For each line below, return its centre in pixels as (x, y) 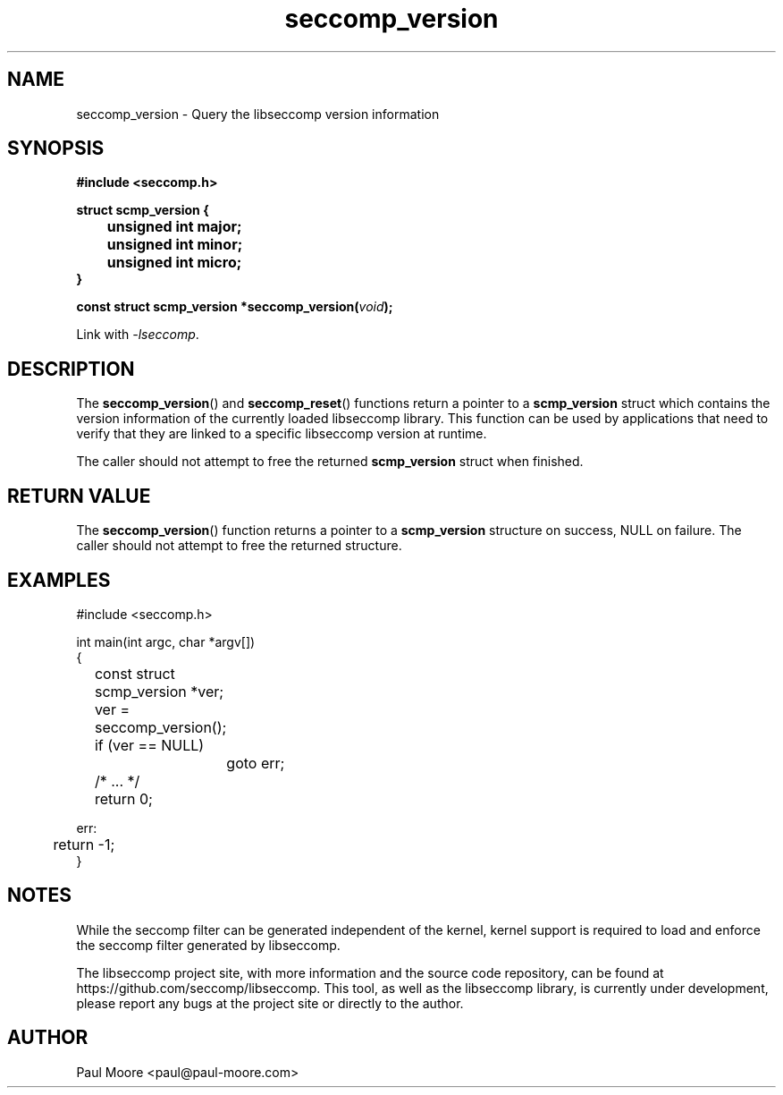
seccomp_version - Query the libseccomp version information (258, 114)
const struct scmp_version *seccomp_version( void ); (235, 307)
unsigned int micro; (174, 263)
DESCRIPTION (71, 369)
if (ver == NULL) (149, 745)
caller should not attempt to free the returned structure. (239, 546)
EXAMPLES (59, 580)
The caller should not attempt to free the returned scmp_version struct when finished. (330, 462)
